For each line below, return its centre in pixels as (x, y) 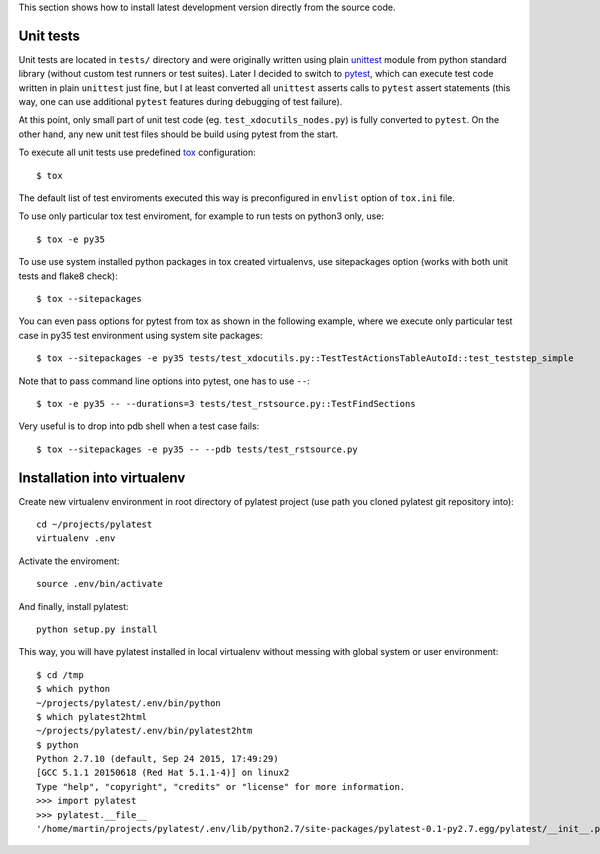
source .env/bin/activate (100, 584)
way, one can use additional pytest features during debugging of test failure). (180, 102)
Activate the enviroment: (69, 561)
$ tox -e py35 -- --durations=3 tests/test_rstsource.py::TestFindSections (226, 403)
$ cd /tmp (60, 674)
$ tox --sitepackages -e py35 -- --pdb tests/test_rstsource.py (197, 449)
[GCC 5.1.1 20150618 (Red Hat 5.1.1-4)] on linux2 (163, 773)
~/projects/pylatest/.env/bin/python (129, 703)
